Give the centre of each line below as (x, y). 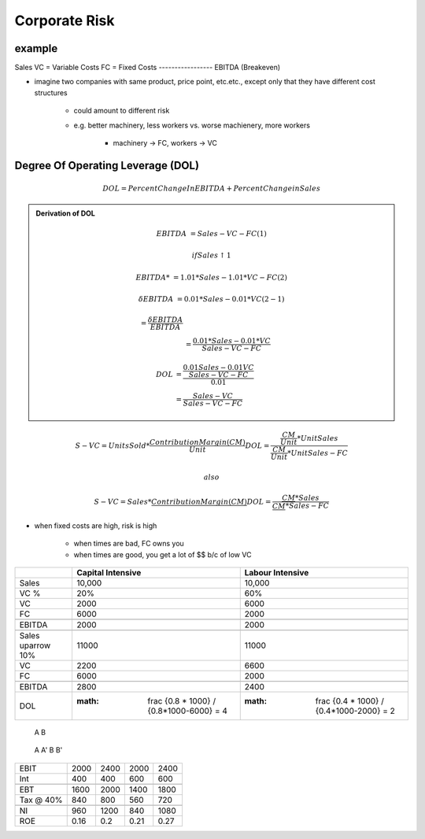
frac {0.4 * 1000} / (350, 700)
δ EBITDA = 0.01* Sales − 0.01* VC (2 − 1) (211, 299)
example (36, 48)
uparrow (35, 645)
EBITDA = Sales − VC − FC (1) (212, 233)
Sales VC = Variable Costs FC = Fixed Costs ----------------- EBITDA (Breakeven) (148, 68)
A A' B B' (48, 750)
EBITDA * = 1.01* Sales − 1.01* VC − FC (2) (211, 277)
